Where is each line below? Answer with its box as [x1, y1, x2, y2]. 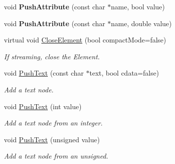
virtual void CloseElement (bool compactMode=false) [4, 35, 167, 45]
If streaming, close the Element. [4, 51, 100, 61]
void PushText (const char [4, 68, 84, 78]
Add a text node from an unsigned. [4, 151, 108, 161]
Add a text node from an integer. [4, 118, 103, 128]
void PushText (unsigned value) [4, 134, 100, 144]
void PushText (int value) [4, 101, 82, 111]
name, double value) [110, 18, 172, 28]
